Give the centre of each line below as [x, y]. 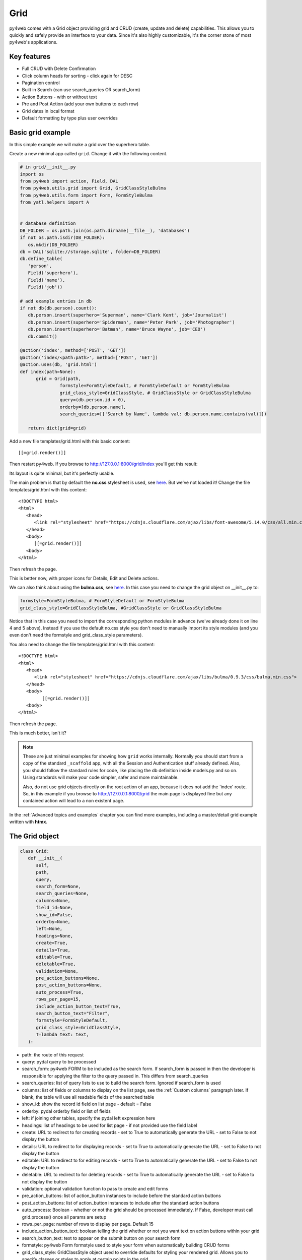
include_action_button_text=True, [78, 1006]
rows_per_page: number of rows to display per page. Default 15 [88, 1224]
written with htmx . [28, 822]
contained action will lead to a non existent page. [74, 801]
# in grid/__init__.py [48, 167]
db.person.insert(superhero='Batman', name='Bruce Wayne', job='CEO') [117, 329]
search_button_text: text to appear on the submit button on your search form [101, 1238]
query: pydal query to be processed [59, 1061]
